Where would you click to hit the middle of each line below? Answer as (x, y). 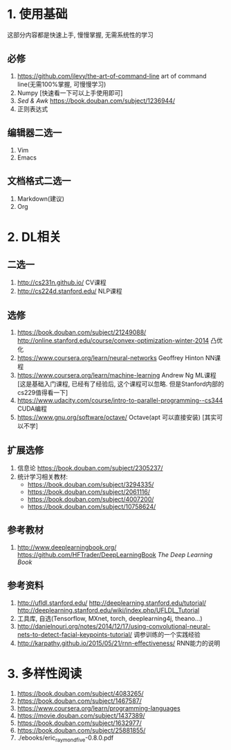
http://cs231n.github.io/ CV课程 (62, 282)
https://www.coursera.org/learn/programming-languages (99, 708)
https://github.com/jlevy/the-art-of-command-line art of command (112, 76)
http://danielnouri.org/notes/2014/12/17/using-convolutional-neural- (114, 626)
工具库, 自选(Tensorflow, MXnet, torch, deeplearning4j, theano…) (110, 618)
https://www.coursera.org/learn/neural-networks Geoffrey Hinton (110, 358)
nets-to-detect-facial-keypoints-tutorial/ (75, 634)
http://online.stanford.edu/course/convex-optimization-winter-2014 (113, 341)
